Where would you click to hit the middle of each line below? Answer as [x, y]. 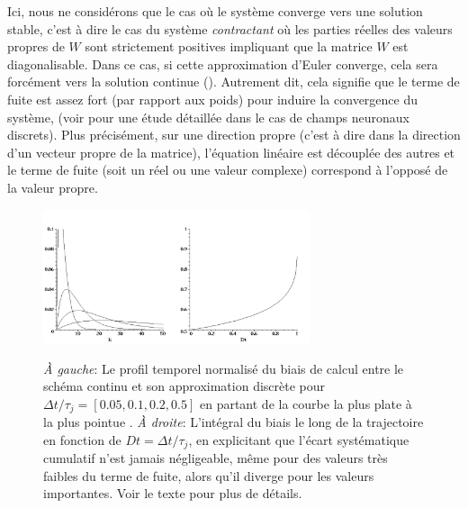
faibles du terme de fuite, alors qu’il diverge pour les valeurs [209, 475]
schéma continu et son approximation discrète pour [184, 386]
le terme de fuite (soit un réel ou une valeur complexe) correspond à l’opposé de [228, 170]
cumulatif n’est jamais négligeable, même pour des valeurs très [216, 458]
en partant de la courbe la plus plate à [306, 403]
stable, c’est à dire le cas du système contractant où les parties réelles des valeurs [230, 28]
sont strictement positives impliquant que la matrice [229, 46]
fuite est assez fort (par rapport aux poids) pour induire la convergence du [213, 99]
